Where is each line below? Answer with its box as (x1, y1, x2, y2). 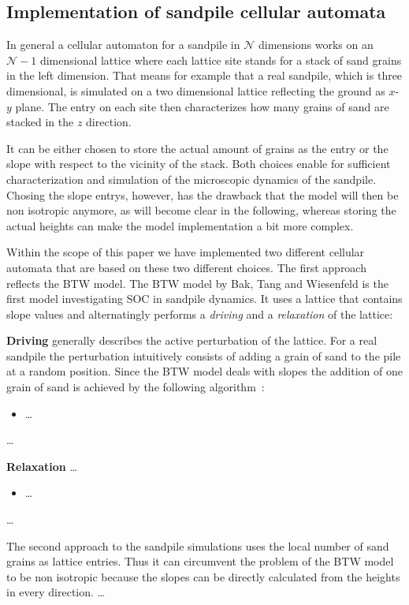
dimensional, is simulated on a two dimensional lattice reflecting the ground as (6, 82, 385, 99)
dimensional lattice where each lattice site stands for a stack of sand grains (39, 51, 402, 68)
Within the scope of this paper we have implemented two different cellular (6, 244, 365, 260)
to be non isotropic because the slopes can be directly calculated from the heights (6, 568, 400, 584)
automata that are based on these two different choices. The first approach (6, 259, 366, 275)
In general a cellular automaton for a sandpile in (6, 36, 240, 53)
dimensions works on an (258, 36, 374, 53)
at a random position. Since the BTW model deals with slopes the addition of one (6, 363, 403, 379)
